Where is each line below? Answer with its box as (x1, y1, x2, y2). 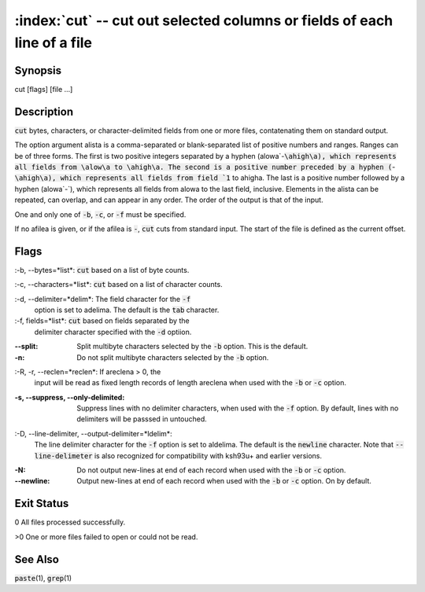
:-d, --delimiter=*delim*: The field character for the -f (14, 294, 191, 303)
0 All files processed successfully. (14, 517, 126, 527)
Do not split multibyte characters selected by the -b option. (76, 352, 269, 362)
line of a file (14, 34, 92, 51)
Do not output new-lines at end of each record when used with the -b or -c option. (76, 465, 346, 475)
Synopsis (14, 64, 62, 77)
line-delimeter (34, 451, 94, 460)
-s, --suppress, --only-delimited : (14, 392, 125, 402)
